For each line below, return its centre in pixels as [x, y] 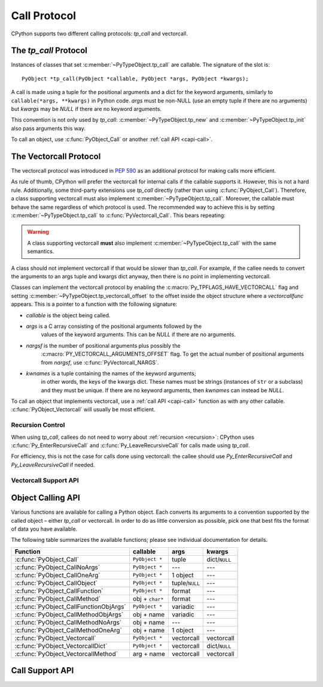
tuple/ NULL [186, 583]
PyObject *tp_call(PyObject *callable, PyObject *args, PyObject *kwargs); [135, 79]
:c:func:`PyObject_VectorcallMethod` [66, 653]
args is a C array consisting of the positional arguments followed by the [114, 326]
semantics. [41, 251]
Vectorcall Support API [45, 480]
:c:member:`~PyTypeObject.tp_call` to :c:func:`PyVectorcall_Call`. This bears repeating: [118, 215]
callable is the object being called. [68, 315]
